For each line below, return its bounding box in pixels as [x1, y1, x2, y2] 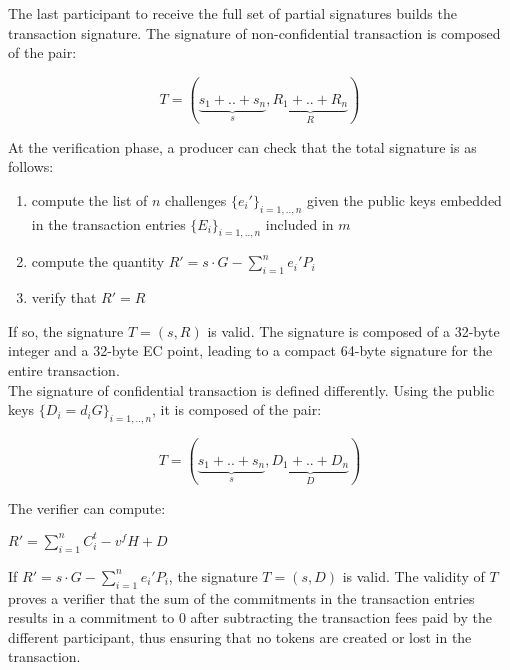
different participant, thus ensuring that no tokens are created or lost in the [8, 626, 472, 647]
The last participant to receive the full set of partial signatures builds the [8, 3, 457, 23]
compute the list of [31, 189, 148, 210]
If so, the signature [8, 320, 124, 341]
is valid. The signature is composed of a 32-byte [207, 320, 500, 341]
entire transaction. [8, 359, 120, 380]
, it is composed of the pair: [152, 399, 322, 420]
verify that [31, 287, 97, 308]
